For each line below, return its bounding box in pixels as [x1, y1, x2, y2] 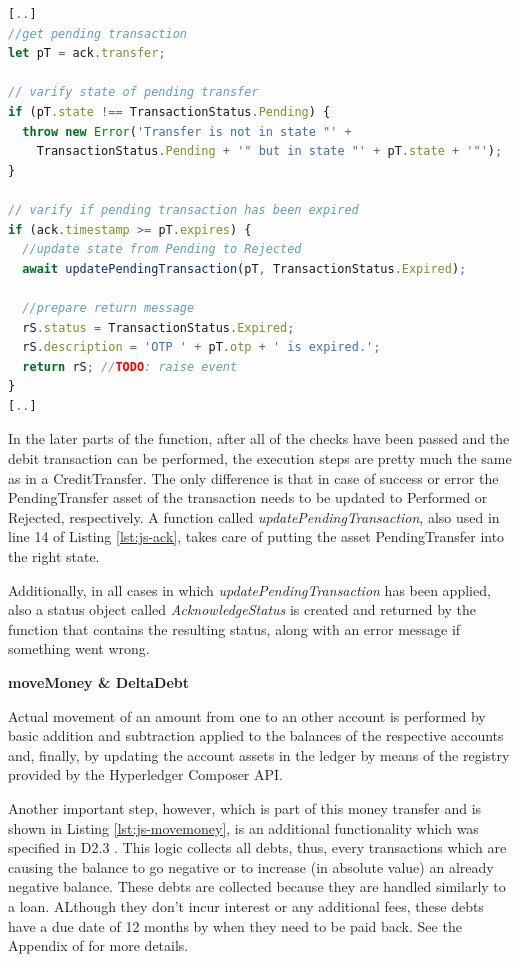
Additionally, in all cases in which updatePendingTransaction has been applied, [8, 579, 491, 600]
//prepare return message [22, 300, 195, 315]
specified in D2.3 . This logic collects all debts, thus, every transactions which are [8, 837, 507, 858]
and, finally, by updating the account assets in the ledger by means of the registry [8, 744, 510, 765]
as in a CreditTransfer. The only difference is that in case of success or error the [8, 467, 499, 488]
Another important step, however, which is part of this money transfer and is [8, 797, 482, 818]
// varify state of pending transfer [8, 85, 259, 100]
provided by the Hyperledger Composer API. [8, 764, 284, 785]
